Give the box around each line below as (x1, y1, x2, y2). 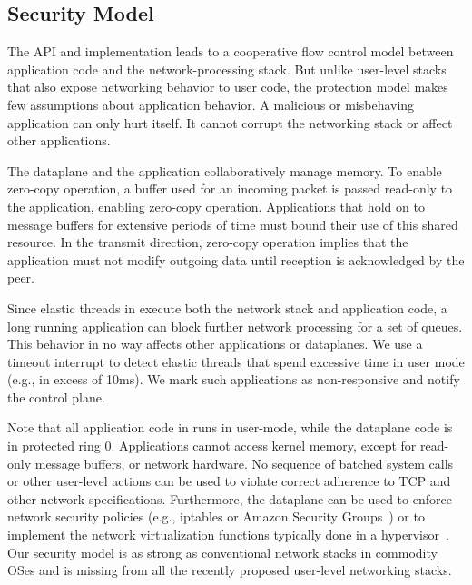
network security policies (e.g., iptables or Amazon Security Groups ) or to (7, 507, 425, 526)
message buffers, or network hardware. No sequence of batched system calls (34, 453, 454, 472)
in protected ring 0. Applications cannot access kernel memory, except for (7, 436, 417, 455)
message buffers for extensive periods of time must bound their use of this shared (7, 214, 458, 233)
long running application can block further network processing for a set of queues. (7, 316, 463, 335)
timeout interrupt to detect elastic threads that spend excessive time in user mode (7, 352, 465, 371)
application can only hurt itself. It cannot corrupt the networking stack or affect (7, 113, 453, 132)
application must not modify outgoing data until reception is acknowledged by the (7, 250, 465, 269)
